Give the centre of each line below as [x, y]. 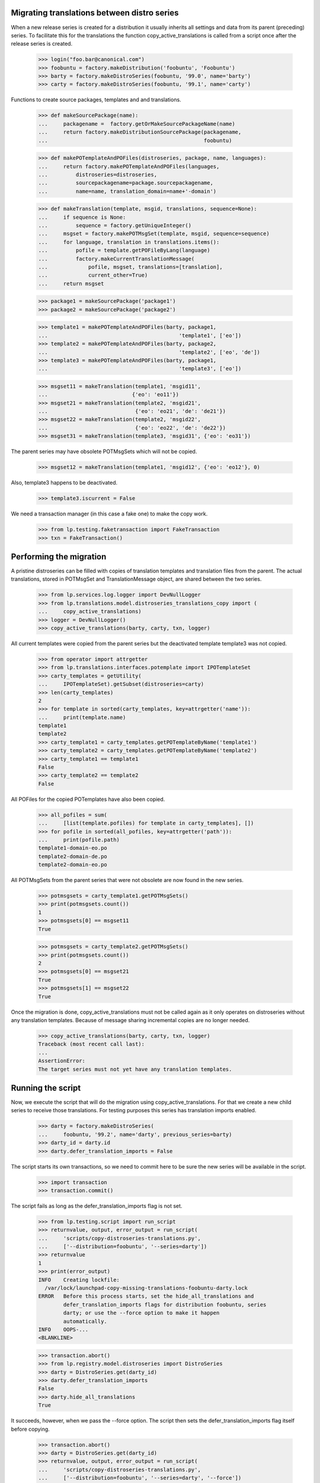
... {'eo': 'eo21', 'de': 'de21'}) [132, 411]
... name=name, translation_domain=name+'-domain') [127, 191]
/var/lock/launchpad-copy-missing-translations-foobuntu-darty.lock [146, 1288]
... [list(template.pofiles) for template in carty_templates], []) [146, 823]
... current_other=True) [93, 275]
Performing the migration [59, 557]
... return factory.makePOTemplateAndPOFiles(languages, [129, 166]
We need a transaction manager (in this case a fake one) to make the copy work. [109, 514]
